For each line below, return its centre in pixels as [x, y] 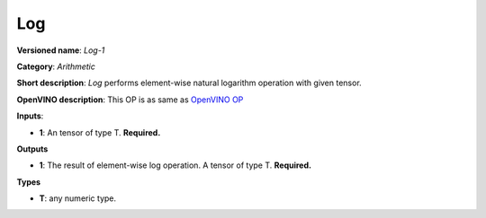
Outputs [32, 149]
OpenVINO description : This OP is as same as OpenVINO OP [130, 100]
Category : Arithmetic [56, 66]
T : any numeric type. [78, 198]
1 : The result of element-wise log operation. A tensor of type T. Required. [175, 165]
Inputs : [30, 116]
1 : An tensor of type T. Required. [100, 132]
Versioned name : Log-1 [61, 50]
